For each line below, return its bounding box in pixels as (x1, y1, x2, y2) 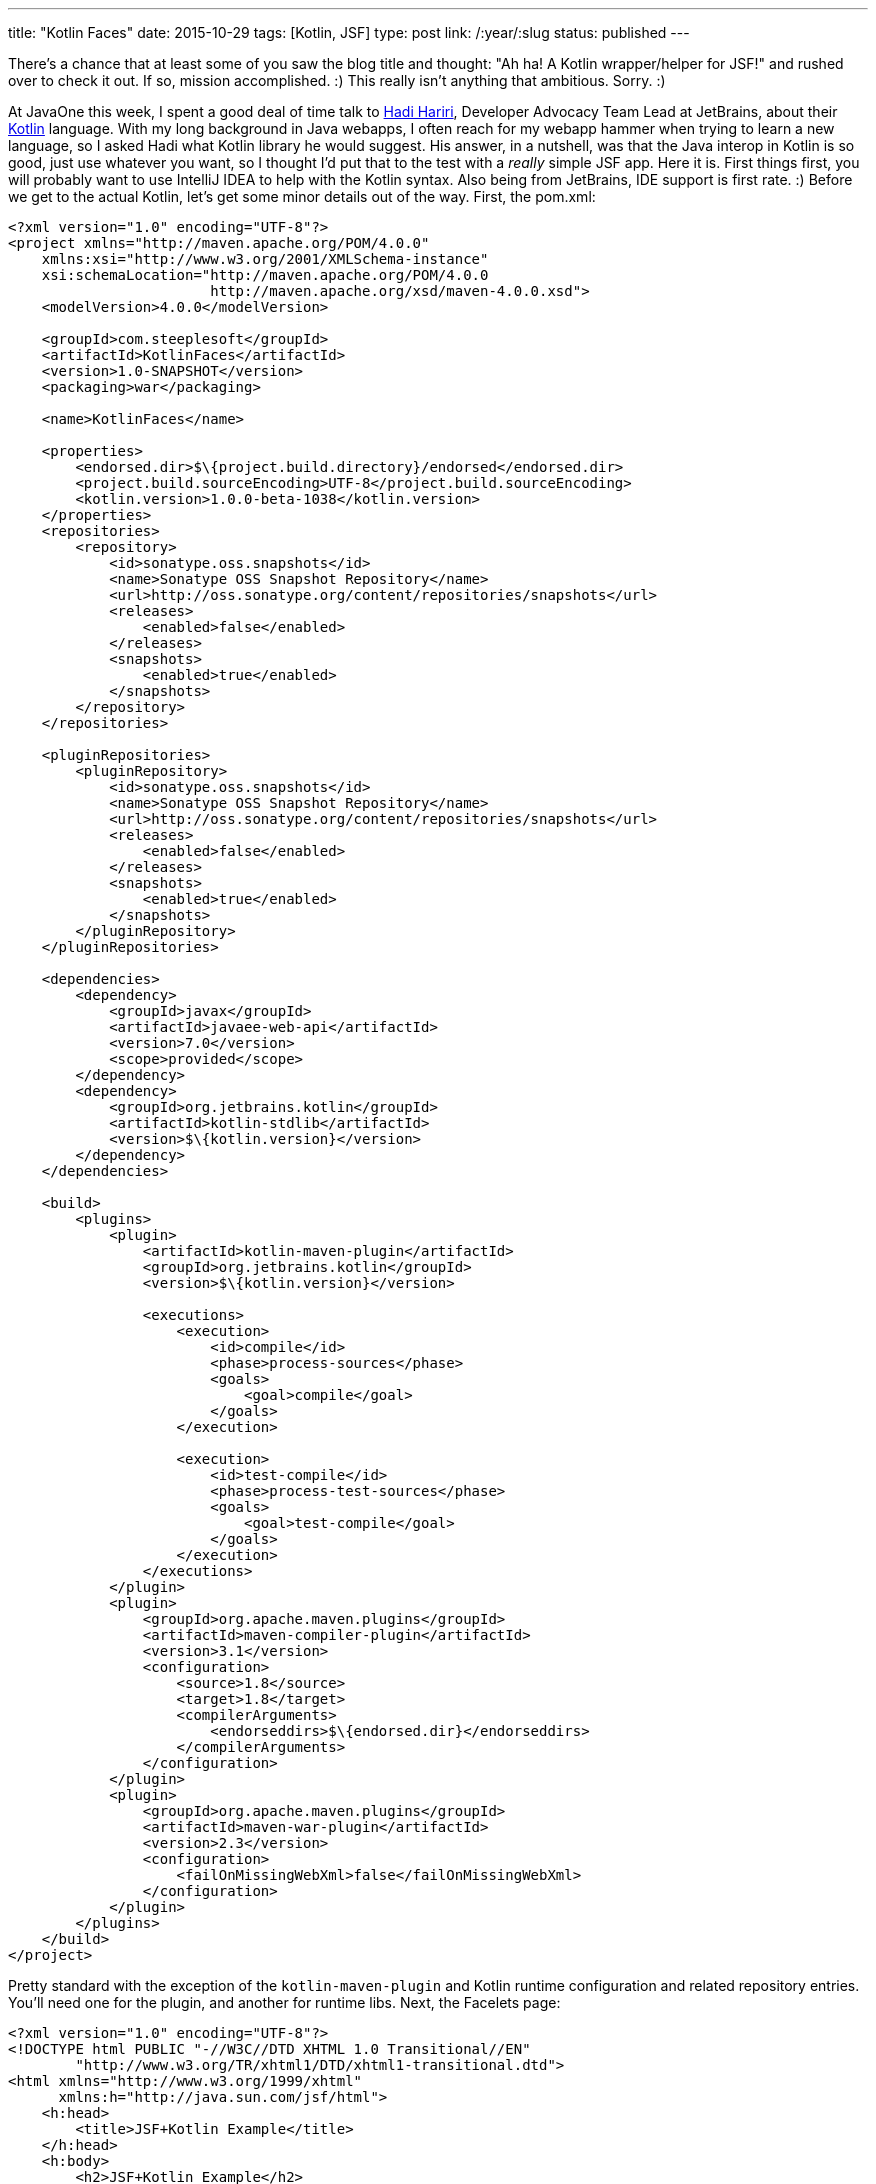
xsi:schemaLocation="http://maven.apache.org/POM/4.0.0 (41, 267, 489, 283)
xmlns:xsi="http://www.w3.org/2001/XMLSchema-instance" (41, 251, 489, 267)
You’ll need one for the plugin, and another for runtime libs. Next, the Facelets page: (8, 1994, 561, 2011)
